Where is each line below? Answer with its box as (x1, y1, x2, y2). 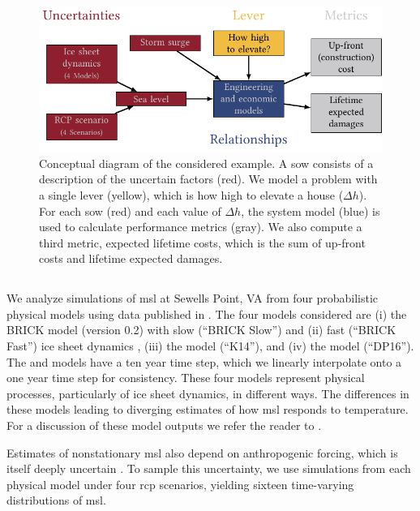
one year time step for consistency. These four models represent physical (6, 369, 365, 386)
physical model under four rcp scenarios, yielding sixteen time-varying (6, 475, 354, 492)
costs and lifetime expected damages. (39, 250, 223, 267)
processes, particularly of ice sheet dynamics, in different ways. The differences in (6, 384, 409, 401)
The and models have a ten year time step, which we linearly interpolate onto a (6, 353, 402, 370)
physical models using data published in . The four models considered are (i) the (6, 305, 407, 322)
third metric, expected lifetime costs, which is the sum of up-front (39, 234, 366, 251)
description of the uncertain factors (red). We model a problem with (39, 170, 378, 187)
